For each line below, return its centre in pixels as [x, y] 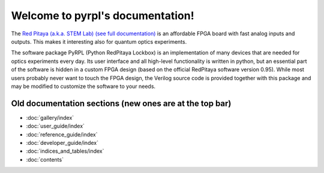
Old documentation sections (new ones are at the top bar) [121, 103]
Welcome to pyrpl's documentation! [103, 16]
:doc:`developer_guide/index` [62, 142]
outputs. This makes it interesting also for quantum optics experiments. [99, 41]
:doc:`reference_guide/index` [62, 134]
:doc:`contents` [45, 159]
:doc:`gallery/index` [50, 117]
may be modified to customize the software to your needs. [83, 86]
